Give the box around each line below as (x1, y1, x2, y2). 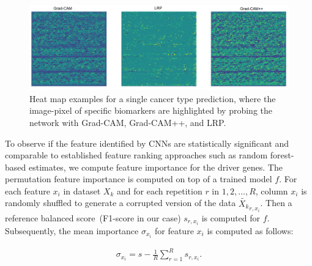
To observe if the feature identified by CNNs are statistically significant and (5, 136, 289, 149)
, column (255, 184, 288, 197)
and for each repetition (117, 184, 202, 197)
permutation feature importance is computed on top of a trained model (5, 172, 272, 185)
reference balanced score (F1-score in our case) (5, 211, 181, 224)
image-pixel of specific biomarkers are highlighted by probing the (29, 104, 272, 117)
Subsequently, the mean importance (5, 224, 139, 237)
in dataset (63, 184, 101, 197)
